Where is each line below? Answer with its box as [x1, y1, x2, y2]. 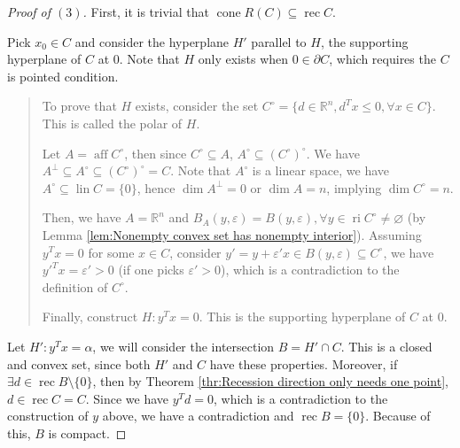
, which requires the [329, 50, 436, 68]
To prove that [42, 97, 117, 115]
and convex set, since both [7, 354, 151, 373]
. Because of [365, 406, 431, 425]
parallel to [251, 32, 307, 50]
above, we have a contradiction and [102, 406, 294, 425]
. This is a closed [340, 336, 433, 355]
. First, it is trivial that [82, 3, 209, 20]
